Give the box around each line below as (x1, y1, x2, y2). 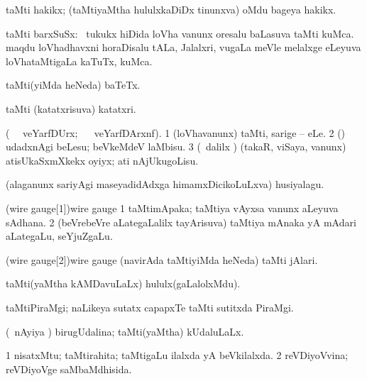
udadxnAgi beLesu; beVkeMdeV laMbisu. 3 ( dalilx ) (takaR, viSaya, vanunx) (6, 139, 346, 154)
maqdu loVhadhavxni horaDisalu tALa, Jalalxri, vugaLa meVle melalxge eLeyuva (6, 40, 361, 55)
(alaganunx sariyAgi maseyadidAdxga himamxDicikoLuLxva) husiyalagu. (6, 177, 324, 192)
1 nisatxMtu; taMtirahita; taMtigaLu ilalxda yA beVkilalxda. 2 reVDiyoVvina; (6, 348, 349, 363)
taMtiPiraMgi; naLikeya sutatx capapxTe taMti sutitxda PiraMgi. (6, 299, 294, 314)
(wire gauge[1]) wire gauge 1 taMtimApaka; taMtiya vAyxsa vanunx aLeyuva (6, 200, 339, 215)
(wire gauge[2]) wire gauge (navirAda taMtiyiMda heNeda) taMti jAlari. (6, 252, 318, 267)
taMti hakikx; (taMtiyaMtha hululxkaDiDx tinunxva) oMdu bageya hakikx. (6, 2, 336, 16)
